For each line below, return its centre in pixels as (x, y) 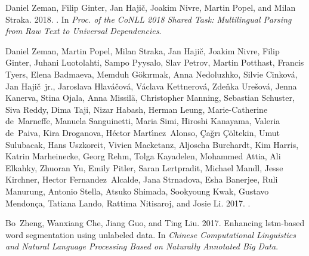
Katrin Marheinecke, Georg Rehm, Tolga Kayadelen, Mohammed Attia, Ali (143, 156)
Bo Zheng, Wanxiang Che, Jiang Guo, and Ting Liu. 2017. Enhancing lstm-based (155, 223)
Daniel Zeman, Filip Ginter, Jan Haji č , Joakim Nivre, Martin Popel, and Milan (151, 7)
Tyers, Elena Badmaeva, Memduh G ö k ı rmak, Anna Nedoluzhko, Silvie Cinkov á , (152, 74)
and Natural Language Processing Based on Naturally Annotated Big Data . (142, 246)
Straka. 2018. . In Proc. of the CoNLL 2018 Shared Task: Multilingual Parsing (149, 19)
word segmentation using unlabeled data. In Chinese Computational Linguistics (151, 234)
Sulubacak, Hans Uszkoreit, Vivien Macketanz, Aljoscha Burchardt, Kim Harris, (152, 144)
